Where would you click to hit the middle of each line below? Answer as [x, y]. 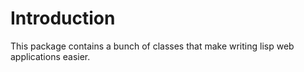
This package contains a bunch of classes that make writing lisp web [152, 46]
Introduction [63, 18]
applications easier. [50, 56]
